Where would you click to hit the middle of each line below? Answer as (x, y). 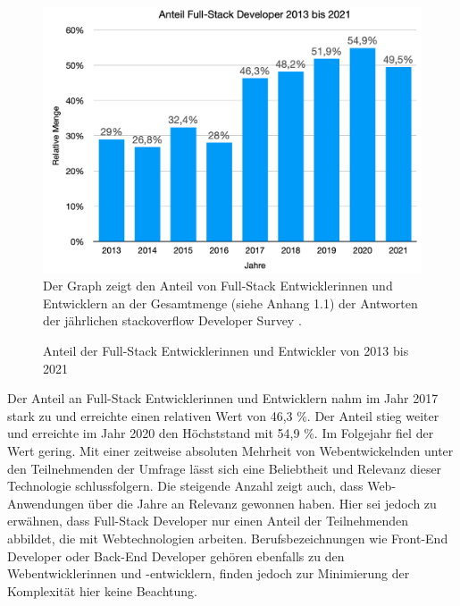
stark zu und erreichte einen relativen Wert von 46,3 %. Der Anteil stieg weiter (223, 415)
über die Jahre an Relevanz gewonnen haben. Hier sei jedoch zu (262, 503)
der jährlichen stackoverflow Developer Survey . (172, 320)
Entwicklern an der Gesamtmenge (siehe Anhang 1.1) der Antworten (230, 303)
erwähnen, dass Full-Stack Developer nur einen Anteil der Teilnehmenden (208, 521)
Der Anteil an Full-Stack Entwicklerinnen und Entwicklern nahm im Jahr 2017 (223, 398)
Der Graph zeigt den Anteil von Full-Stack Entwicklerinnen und (218, 286)
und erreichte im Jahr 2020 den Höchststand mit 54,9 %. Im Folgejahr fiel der (221, 433)
